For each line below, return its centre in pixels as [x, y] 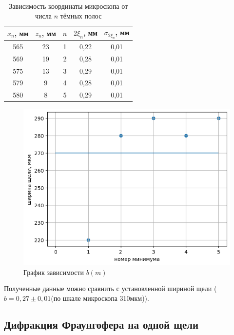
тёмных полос [81, 15]
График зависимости [54, 272]
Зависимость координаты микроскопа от [68, 6]
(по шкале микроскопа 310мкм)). [100, 298]
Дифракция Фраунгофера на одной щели [101, 324]
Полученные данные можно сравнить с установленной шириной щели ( [110, 288]
